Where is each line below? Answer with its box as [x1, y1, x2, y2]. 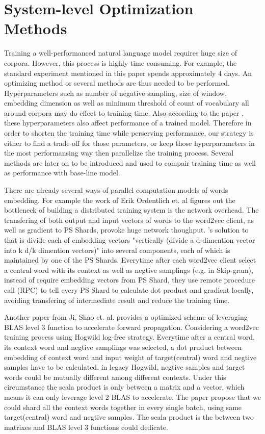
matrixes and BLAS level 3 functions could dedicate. [4, 421, 168, 432]
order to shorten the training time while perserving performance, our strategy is [4, 127, 254, 138]
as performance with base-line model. [4, 167, 120, 178]
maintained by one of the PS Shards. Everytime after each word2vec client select [4, 254, 256, 265]
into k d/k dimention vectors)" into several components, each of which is [4, 244, 230, 255]
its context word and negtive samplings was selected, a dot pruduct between [4, 341, 242, 352]
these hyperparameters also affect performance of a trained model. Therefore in [4, 117, 252, 128]
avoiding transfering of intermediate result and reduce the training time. [4, 294, 230, 305]
